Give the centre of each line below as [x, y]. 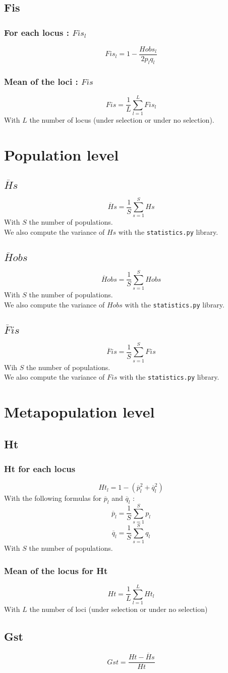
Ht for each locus [40, 468]
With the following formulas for [53, 498]
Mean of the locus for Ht [56, 570]
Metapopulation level [79, 411]
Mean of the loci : [41, 81]
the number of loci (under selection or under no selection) [119, 609]
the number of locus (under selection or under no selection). [122, 120]
